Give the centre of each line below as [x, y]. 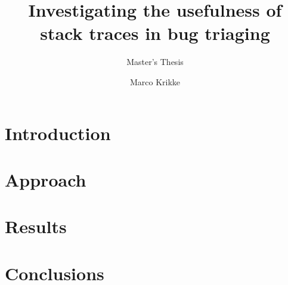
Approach [46, 179]
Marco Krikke [155, 81]
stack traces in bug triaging [155, 33]
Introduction [58, 133]
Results [36, 226]
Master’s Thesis [155, 62]
